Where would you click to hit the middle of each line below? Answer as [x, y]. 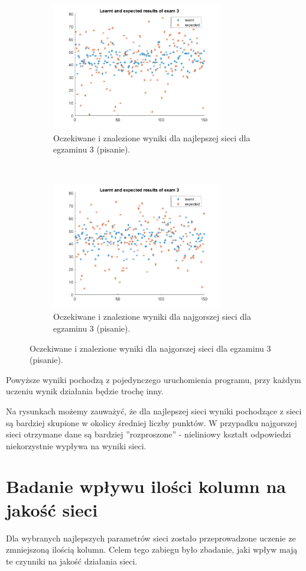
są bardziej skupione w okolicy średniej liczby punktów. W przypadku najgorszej [152, 422]
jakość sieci [52, 509]
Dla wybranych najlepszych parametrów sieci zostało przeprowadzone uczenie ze [151, 538]
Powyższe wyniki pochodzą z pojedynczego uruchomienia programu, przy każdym [154, 379]
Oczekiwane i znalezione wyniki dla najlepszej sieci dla [152, 137]
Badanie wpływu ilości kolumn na [146, 486]
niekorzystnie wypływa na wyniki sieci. [76, 445]
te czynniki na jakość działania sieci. [72, 561]
